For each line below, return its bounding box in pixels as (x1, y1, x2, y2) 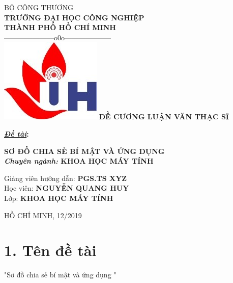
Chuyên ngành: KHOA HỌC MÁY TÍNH (4, 156, 154, 166)
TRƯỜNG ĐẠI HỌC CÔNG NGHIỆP (4, 12, 144, 22)
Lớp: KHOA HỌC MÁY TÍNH (4, 192, 113, 203)
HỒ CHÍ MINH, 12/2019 (4, 210, 82, 220)
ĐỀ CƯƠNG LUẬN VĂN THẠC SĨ (99, 111, 229, 122)
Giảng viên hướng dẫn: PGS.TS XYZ (4, 172, 127, 183)
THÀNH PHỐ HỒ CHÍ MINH (4, 22, 116, 33)
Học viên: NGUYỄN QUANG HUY (4, 183, 129, 193)
